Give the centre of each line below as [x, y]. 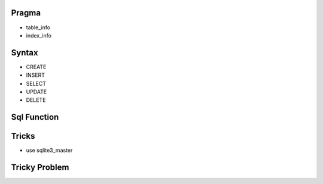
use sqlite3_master [49, 150]
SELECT [36, 83]
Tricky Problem [40, 168]
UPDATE [36, 92]
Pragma [26, 13]
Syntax [25, 53]
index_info [39, 35]
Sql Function [35, 117]
